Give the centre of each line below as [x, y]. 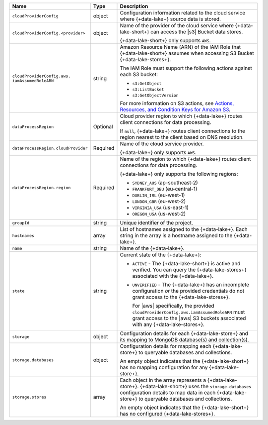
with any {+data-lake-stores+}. [168, 324]
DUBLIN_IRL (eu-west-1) [159, 195]
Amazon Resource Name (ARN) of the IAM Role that [180, 47]
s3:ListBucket [148, 90]
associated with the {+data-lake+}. [173, 276]
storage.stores [29, 397]
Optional [103, 127]
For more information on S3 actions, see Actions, [177, 103]
